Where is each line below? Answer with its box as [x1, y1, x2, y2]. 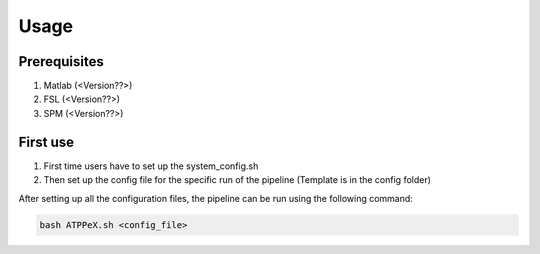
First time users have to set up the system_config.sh [43, 160, 259, 172]
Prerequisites [18, 53, 104, 70]
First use [18, 133, 75, 150]
